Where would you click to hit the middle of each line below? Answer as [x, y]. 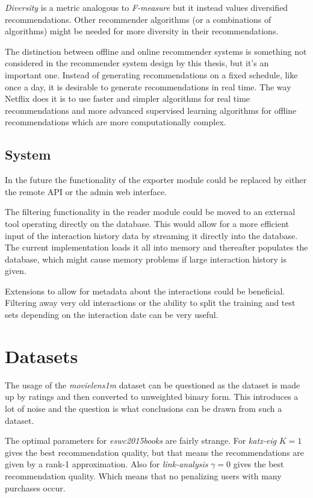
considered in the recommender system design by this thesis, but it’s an [137, 63]
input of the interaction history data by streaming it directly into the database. [151, 235]
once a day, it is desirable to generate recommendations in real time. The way [148, 86]
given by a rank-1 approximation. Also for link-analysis [107, 464]
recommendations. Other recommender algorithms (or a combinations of [138, 19]
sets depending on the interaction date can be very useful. [112, 315]
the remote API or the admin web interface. [86, 191]
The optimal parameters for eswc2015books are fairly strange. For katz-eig [141, 440]
